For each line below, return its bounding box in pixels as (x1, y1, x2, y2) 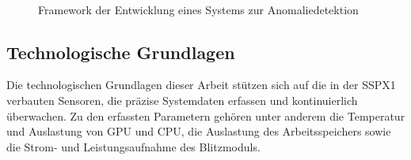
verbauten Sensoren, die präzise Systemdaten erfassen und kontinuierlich (6, 91, 358, 108)
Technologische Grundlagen (6, 39, 235, 64)
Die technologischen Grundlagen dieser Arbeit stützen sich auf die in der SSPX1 (6, 76, 396, 93)
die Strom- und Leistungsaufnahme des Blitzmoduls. (6, 138, 261, 154)
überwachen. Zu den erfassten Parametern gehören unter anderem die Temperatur (6, 107, 405, 124)
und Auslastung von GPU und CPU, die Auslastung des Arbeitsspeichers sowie (6, 123, 391, 140)
